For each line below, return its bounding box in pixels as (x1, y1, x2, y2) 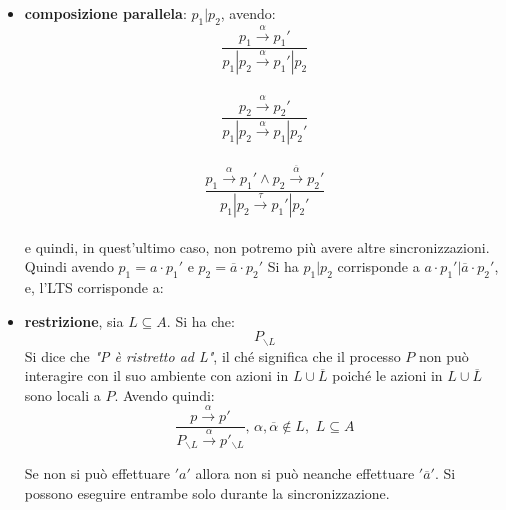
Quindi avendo (24, 256, 114, 277)
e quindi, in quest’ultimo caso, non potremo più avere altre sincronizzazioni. (24, 236, 490, 257)
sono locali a (24, 384, 101, 405)
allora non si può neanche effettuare (195, 463, 415, 484)
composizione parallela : (24, 3, 187, 23)
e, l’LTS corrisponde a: (24, 276, 164, 297)
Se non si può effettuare (24, 463, 170, 484)
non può (418, 345, 469, 366)
